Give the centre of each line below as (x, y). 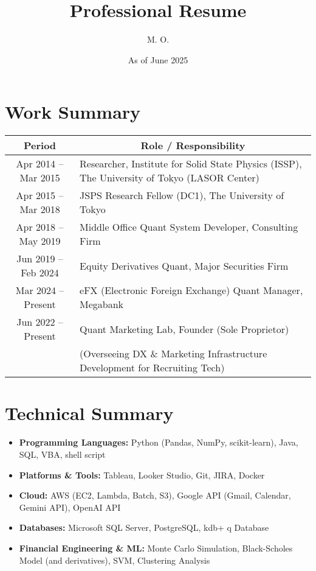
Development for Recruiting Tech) (152, 368)
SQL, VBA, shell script (62, 454)
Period (40, 145)
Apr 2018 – (40, 227)
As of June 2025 (158, 59)
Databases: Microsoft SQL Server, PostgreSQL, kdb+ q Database (144, 527)
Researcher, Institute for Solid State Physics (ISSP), (191, 164)
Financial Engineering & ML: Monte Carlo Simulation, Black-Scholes (156, 548)
